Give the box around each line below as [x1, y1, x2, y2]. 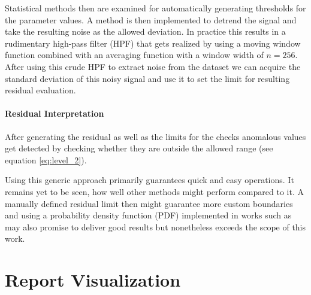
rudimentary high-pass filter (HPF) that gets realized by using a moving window [5, 37, 301, 49]
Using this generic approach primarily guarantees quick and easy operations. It [5, 174, 294, 186]
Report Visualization [5, 267, 181, 292]
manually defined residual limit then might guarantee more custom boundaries [5, 197, 293, 209]
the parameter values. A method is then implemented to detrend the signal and [5, 13, 297, 26]
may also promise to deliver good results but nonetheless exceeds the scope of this [5, 220, 306, 233]
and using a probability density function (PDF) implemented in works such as [5, 209, 292, 221]
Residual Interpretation [5, 107, 104, 120]
